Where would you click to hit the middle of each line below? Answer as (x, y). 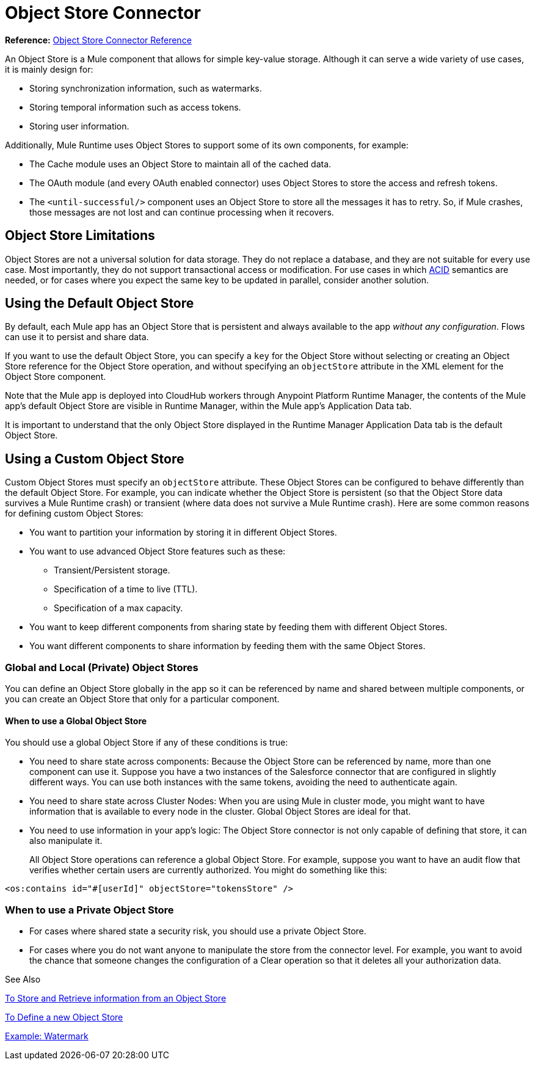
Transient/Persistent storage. (112, 570)
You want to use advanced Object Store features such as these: (158, 551)
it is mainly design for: (49, 69)
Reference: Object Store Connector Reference (98, 40)
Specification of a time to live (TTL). (126, 589)
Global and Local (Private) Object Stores (102, 667)
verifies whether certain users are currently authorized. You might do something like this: (208, 870)
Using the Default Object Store (100, 304)
